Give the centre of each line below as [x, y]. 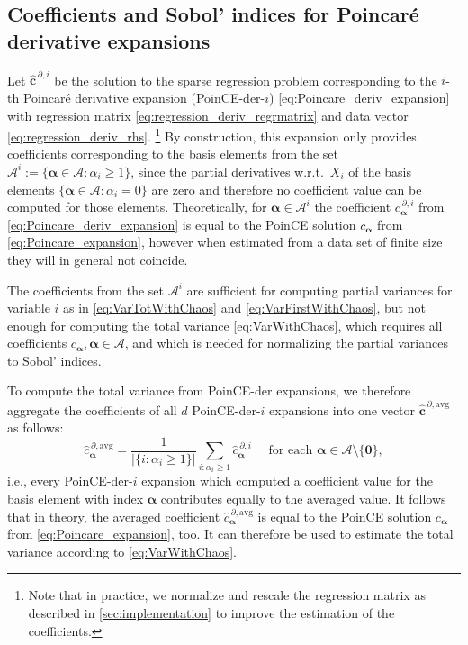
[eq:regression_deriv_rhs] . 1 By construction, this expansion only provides [212, 135]
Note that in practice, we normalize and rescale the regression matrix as [227, 595]
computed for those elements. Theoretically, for [137, 207]
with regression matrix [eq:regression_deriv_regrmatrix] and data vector [208, 115]
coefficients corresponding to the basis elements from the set [173, 154]
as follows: [36, 427]
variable [29, 308]
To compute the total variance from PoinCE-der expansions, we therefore [209, 391]
